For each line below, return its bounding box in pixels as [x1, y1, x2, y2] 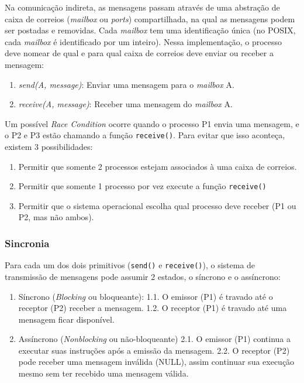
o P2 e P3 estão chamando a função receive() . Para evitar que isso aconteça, [5, 129, 285, 141]
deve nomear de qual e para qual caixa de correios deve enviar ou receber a [5, 47, 274, 59]
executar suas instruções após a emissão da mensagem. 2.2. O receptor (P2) [18, 344, 290, 356]
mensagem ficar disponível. [18, 313, 115, 325]
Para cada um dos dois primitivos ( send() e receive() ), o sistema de [5, 259, 255, 271]
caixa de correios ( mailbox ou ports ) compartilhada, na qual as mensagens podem [5, 12, 295, 25]
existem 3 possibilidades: [5, 141, 93, 152]
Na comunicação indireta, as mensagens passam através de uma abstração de [5, 1, 280, 13]
